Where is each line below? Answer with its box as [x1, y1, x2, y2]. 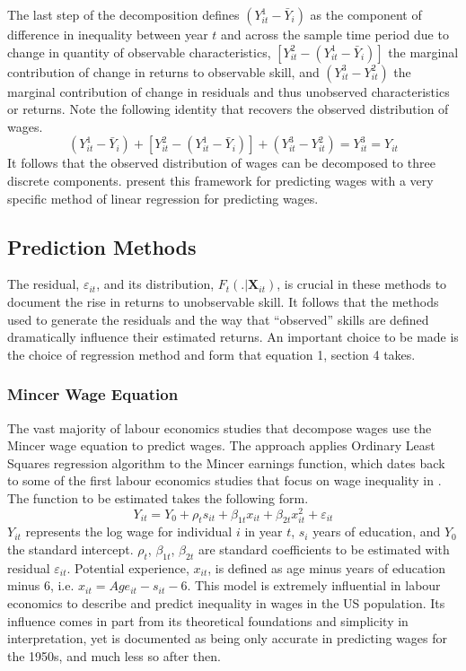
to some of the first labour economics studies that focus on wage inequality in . [7, 471, 442, 490]
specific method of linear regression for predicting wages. [7, 188, 319, 207]
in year [244, 522, 283, 541]
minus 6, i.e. [7, 576, 75, 595]
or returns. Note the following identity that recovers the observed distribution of [7, 100, 449, 118]
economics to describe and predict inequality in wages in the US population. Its [7, 593, 445, 612]
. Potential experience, [66, 558, 189, 577]
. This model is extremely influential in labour [187, 576, 441, 595]
